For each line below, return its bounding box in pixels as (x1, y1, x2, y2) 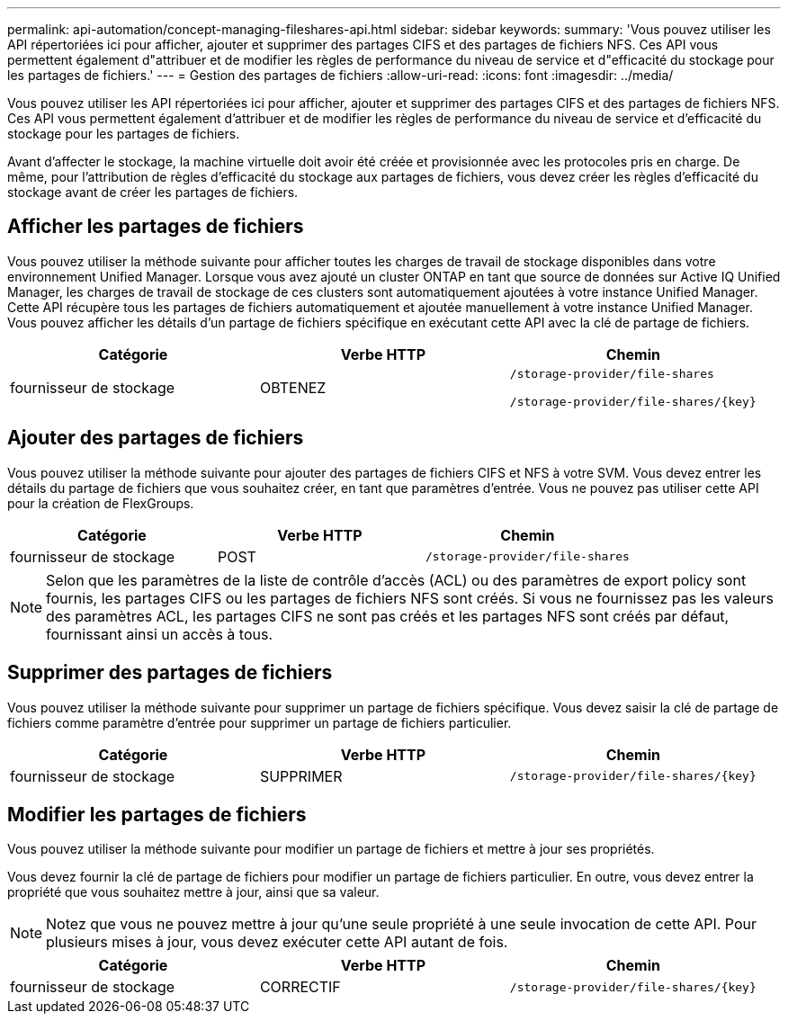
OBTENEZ (259, 378, 327, 397)
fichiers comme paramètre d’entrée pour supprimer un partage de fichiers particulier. (7, 714, 512, 730)
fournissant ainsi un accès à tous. (46, 624, 273, 643)
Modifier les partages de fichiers (7, 802, 307, 826)
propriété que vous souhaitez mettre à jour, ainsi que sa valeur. (7, 884, 380, 900)
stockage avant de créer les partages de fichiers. (7, 184, 299, 200)
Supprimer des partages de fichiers (7, 661, 333, 685)
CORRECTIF (259, 978, 341, 997)
